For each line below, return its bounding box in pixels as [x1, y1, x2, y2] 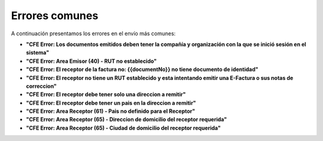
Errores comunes [11, 9, 99, 22]
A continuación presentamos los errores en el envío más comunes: [11, 30, 176, 37]
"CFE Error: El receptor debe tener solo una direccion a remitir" [26, 91, 186, 98]
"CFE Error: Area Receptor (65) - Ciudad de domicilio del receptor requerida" [26, 124, 221, 131]
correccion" [26, 82, 57, 90]
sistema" [26, 49, 50, 56]
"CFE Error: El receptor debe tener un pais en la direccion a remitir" [26, 99, 197, 106]
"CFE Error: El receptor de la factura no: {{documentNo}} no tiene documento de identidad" [26, 66, 258, 73]
